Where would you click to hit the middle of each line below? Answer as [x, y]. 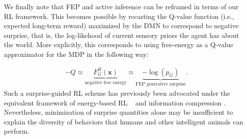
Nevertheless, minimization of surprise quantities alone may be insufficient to [119, 112]
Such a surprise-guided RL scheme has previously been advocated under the [117, 93]
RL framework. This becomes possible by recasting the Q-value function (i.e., [119, 16]
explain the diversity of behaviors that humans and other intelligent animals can [124, 121]
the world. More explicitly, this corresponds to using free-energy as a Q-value [119, 44]
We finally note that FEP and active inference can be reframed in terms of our [121, 6]
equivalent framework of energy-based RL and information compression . [115, 102]
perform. [17, 131]
